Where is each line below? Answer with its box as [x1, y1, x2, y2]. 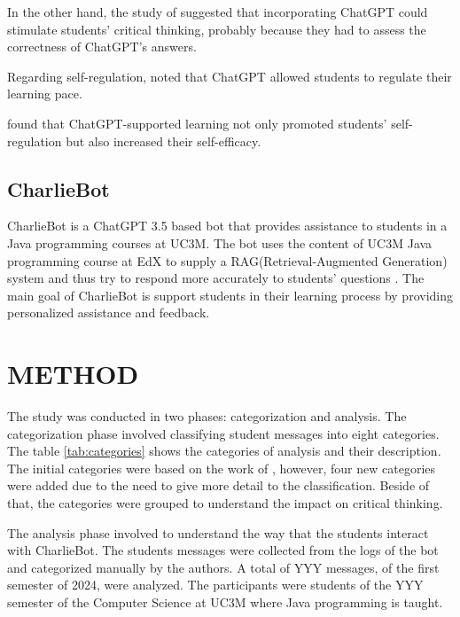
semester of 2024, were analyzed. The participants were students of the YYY [7, 575, 424, 594]
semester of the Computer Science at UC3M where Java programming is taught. [7, 592, 443, 611]
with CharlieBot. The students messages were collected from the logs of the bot [7, 541, 439, 559]
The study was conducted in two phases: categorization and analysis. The [7, 407, 407, 426]
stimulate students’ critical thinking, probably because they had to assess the [7, 20, 426, 38]
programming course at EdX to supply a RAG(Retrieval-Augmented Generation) [7, 251, 448, 269]
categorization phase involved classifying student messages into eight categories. [7, 424, 440, 442]
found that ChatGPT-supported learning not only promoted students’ [7, 113, 387, 132]
